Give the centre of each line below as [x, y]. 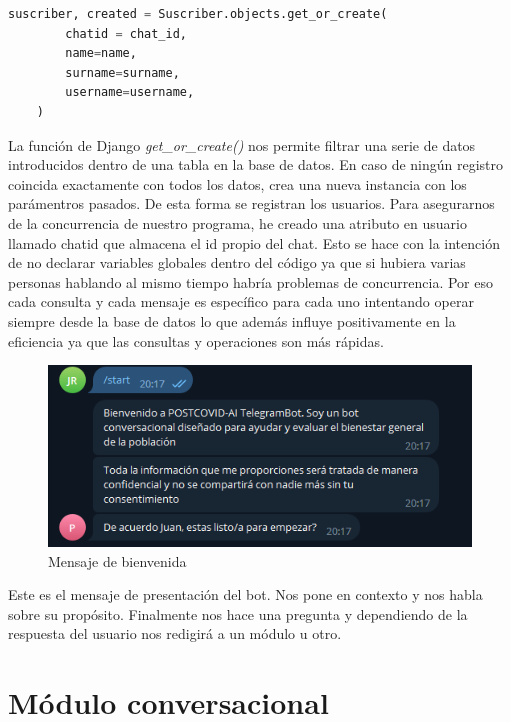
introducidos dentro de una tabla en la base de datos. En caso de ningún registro [256, 164]
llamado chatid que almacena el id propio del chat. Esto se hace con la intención [254, 242]
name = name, [101, 53]
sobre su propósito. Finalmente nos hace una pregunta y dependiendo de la [238, 613]
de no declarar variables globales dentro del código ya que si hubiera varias [237, 262]
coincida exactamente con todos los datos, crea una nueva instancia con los [237, 183]
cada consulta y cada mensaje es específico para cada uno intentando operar [241, 301]
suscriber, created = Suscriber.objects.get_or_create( [198, 14]
